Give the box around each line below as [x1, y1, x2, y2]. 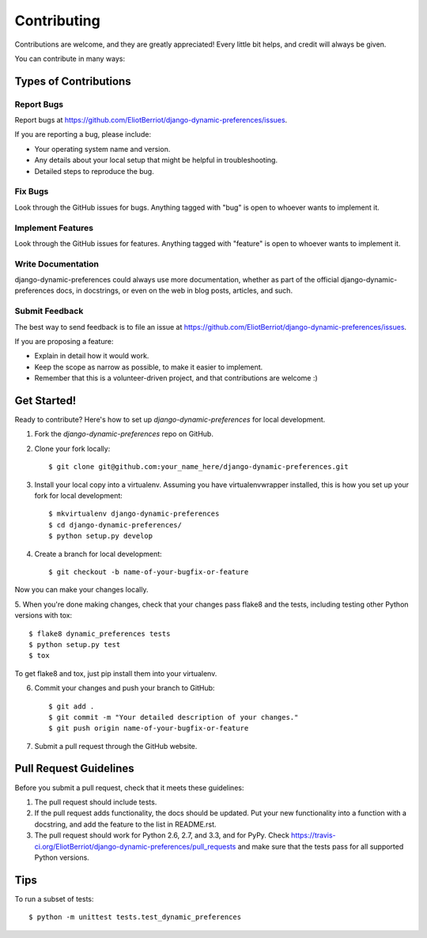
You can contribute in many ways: [14, 54, 126, 63]
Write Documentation [14, 258, 99, 269]
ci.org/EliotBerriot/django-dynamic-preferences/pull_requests [34, 842, 236, 851]
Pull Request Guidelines [14, 762, 134, 775]
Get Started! [14, 394, 77, 407]
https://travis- [291, 830, 336, 840]
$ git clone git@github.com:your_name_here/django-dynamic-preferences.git [48, 463, 349, 471]
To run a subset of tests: [14, 894, 94, 903]
